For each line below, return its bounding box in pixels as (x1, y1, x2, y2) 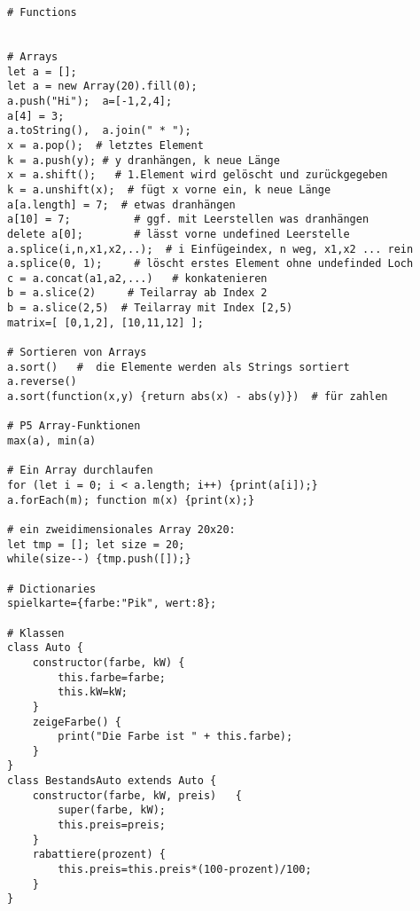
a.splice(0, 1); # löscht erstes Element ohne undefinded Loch (7, 257, 414, 271)
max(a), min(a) (7, 435, 97, 448)
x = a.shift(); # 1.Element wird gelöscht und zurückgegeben (7, 169, 388, 182)
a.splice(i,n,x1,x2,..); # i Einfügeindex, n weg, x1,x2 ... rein (7, 242, 414, 255)
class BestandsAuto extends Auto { (7, 774, 217, 788)
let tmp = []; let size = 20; (7, 538, 185, 551)
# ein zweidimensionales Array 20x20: (7, 522, 236, 536)
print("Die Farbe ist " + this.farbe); (58, 730, 293, 743)
